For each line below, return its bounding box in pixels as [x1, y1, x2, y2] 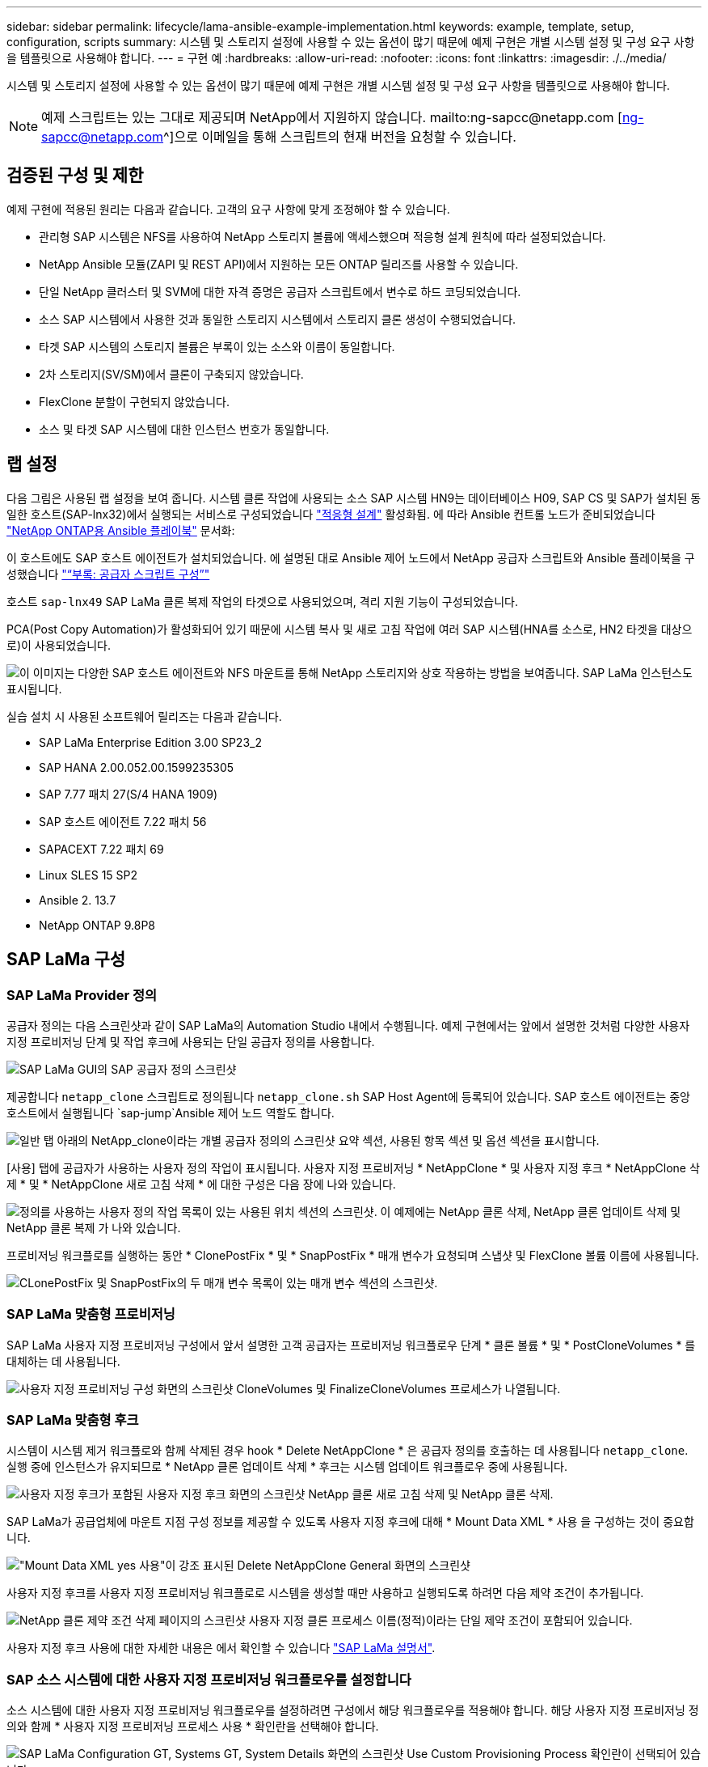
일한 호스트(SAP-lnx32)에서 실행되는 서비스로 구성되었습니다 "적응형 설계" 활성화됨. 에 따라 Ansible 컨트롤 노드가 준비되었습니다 [6, 506, 655, 521]
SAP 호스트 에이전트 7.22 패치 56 [39, 814, 207, 828]
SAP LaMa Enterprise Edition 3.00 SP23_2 [39, 735, 262, 749]
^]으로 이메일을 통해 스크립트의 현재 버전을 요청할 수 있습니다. [163, 129, 516, 145]
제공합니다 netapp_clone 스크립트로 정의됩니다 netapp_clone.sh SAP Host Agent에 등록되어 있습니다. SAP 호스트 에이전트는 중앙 [6, 1089, 690, 1104]
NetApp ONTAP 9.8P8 [39, 917, 155, 932]
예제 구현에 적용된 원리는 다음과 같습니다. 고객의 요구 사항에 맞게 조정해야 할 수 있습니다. [6, 201, 450, 216]
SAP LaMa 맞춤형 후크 [6, 1412, 139, 1429]
